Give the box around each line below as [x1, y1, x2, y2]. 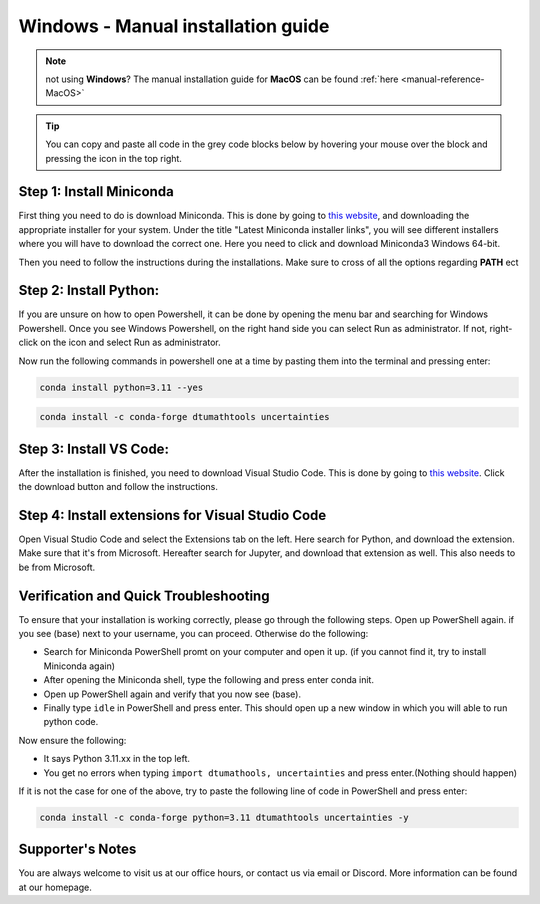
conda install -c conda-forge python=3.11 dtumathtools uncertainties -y [39, 811, 409, 823]
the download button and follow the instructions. [18, 481, 219, 493]
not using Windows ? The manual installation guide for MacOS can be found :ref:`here [45, 73, 399, 85]
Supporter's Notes [18, 841, 137, 858]
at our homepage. [18, 881, 92, 893]
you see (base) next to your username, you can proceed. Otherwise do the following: [18, 628, 369, 640]
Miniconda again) [43, 660, 115, 672]
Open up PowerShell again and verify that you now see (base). [43, 688, 302, 700]
